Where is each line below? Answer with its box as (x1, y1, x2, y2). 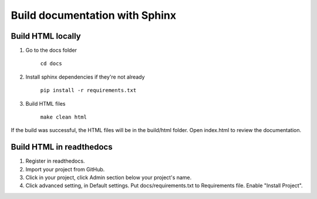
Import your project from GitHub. (25, 166, 105, 173)
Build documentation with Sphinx (11, 9, 176, 22)
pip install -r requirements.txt (40, 87, 137, 94)
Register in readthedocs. (25, 157, 85, 164)
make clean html (40, 114, 87, 120)
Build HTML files (25, 100, 66, 107)
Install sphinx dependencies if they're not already (25, 73, 145, 80)
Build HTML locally (11, 31, 82, 41)
